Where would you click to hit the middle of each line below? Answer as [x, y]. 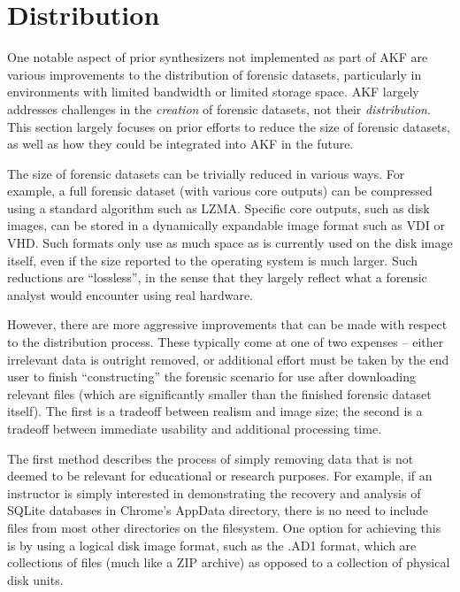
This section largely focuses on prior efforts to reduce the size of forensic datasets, [229, 126]
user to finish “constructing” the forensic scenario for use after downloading [211, 377]
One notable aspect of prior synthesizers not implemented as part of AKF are [218, 57]
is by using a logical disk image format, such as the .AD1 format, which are [212, 545]
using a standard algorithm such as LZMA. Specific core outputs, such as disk [218, 208]
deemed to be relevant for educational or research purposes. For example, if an [220, 476]
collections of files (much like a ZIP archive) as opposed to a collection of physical [229, 562]
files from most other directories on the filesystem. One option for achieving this [224, 527]
